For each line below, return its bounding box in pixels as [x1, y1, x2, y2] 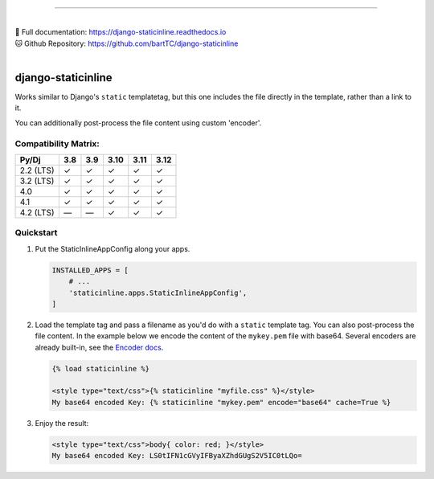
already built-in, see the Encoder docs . [35, 342, 164, 352]
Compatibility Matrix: [14, 137, 100, 149]
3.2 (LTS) [19, 175, 55, 186]
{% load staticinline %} [51, 364, 150, 373]
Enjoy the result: [35, 418, 89, 428]
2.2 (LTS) [19, 165, 55, 176]
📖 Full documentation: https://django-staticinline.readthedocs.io [14, 27, 227, 37]
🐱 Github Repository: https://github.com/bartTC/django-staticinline [14, 39, 239, 48]
